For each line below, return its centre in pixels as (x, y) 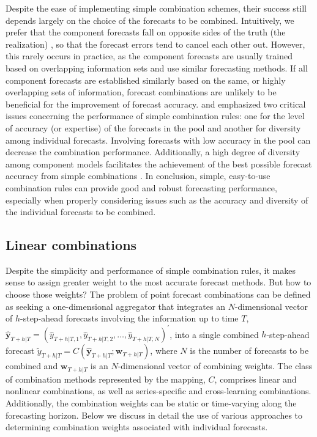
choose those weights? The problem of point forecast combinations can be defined (158, 294)
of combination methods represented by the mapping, (106, 379)
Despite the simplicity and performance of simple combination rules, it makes (151, 270)
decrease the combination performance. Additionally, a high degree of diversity (153, 152)
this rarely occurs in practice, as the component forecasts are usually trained (149, 56)
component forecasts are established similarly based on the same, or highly (146, 80)
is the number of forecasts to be (249, 351)
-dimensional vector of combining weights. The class (215, 366)
